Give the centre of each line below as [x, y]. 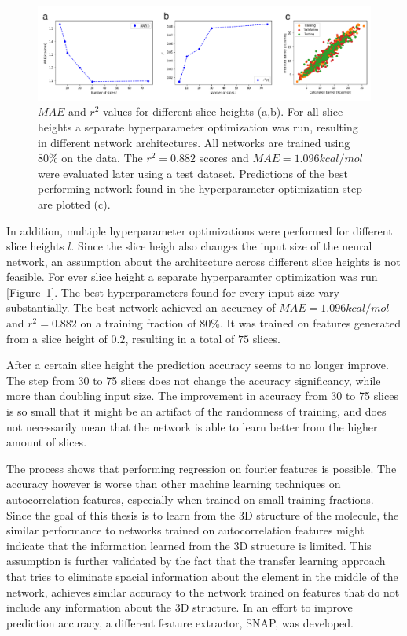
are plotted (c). [74, 203]
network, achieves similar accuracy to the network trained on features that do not [203, 592]
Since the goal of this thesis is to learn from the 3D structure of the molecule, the [203, 514]
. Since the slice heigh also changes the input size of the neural [222, 246]
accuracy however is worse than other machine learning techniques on [174, 484]
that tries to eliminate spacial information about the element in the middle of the [202, 576]
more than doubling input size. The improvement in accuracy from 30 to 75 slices [202, 396]
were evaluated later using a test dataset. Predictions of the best [193, 173]
